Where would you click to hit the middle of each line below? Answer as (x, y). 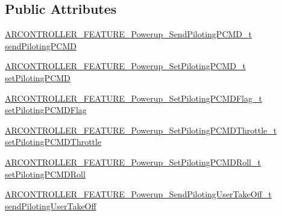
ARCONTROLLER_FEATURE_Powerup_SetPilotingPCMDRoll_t (133, 162)
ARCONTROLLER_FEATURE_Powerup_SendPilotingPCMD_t (128, 34)
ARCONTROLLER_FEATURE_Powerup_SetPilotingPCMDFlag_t (133, 98)
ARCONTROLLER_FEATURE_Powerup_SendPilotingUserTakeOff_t (138, 194)
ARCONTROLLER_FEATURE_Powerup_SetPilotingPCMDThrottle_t (141, 130)
